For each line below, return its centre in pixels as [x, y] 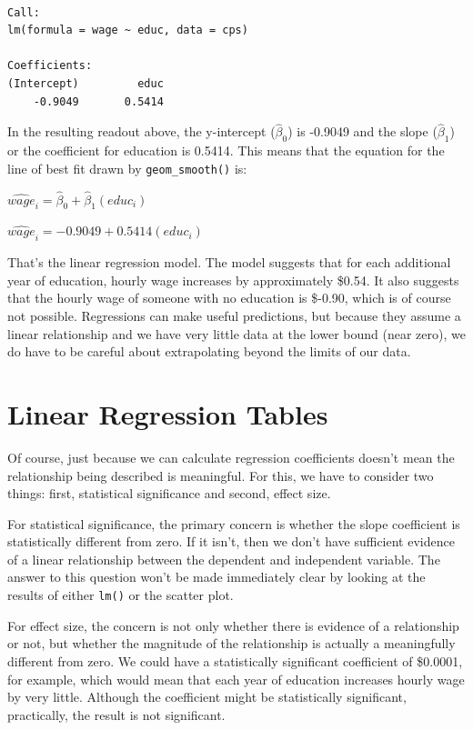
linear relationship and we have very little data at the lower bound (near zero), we [236, 333]
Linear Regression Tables [168, 413]
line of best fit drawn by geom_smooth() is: [127, 168]
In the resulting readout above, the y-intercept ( [141, 131]
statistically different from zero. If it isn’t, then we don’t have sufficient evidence [231, 541]
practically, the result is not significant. [116, 714]
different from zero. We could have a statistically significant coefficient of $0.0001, [235, 660]
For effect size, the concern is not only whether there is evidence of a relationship [233, 625]
